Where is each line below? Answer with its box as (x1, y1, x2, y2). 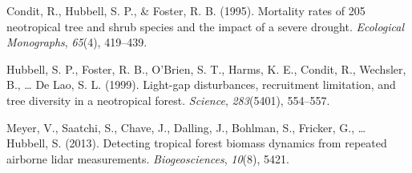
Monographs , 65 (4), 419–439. (6, 34, 147, 50)
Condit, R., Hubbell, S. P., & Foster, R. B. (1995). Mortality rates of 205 (6, 2, 366, 18)
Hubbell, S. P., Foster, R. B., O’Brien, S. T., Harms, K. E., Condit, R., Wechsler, (6, 60, 406, 77)
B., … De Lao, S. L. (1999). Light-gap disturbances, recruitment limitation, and (6, 76, 396, 93)
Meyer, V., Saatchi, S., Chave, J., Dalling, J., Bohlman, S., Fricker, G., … (6, 119, 366, 135)
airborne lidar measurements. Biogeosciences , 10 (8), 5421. (6, 150, 289, 167)
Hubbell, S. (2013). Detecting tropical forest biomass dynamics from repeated (6, 135, 387, 151)
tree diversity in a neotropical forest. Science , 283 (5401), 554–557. (6, 91, 330, 108)
